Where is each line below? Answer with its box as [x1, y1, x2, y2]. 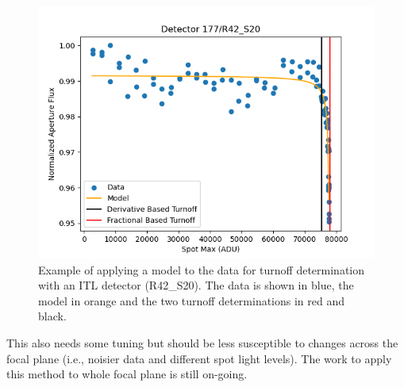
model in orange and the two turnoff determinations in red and [38, 292, 345, 308]
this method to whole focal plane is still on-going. [6, 366, 248, 382]
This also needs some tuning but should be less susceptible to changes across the [6, 334, 398, 351]
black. [38, 308, 67, 324]
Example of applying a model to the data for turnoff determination [38, 261, 365, 278]
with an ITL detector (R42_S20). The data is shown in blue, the [38, 277, 354, 293]
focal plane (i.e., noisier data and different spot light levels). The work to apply [6, 350, 392, 366]
